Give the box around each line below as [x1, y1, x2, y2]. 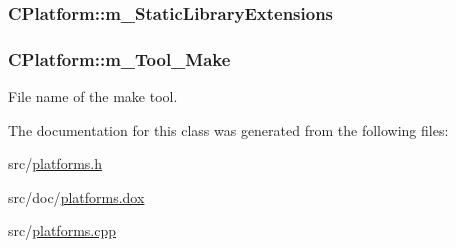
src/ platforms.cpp [8, 220, 116, 241]
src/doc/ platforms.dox [8, 186, 145, 207]
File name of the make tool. [8, 86, 178, 107]
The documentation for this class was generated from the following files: [8, 119, 449, 140]
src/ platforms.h [8, 153, 102, 174]
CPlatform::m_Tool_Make [8, 46, 231, 71]
